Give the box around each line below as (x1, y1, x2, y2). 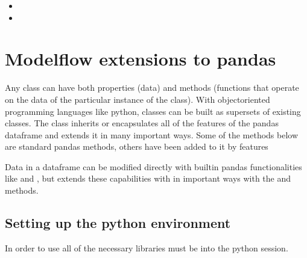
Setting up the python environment (5, 213, 231, 232)
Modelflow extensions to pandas (5, 46, 276, 71)
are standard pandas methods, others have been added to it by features (5, 140, 268, 153)
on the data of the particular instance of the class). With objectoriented (5, 93, 270, 105)
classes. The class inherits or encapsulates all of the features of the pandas (5, 117, 279, 129)
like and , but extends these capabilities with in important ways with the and (5, 172, 291, 185)
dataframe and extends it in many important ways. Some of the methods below (5, 128, 299, 141)
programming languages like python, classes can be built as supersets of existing (5, 105, 301, 117)
